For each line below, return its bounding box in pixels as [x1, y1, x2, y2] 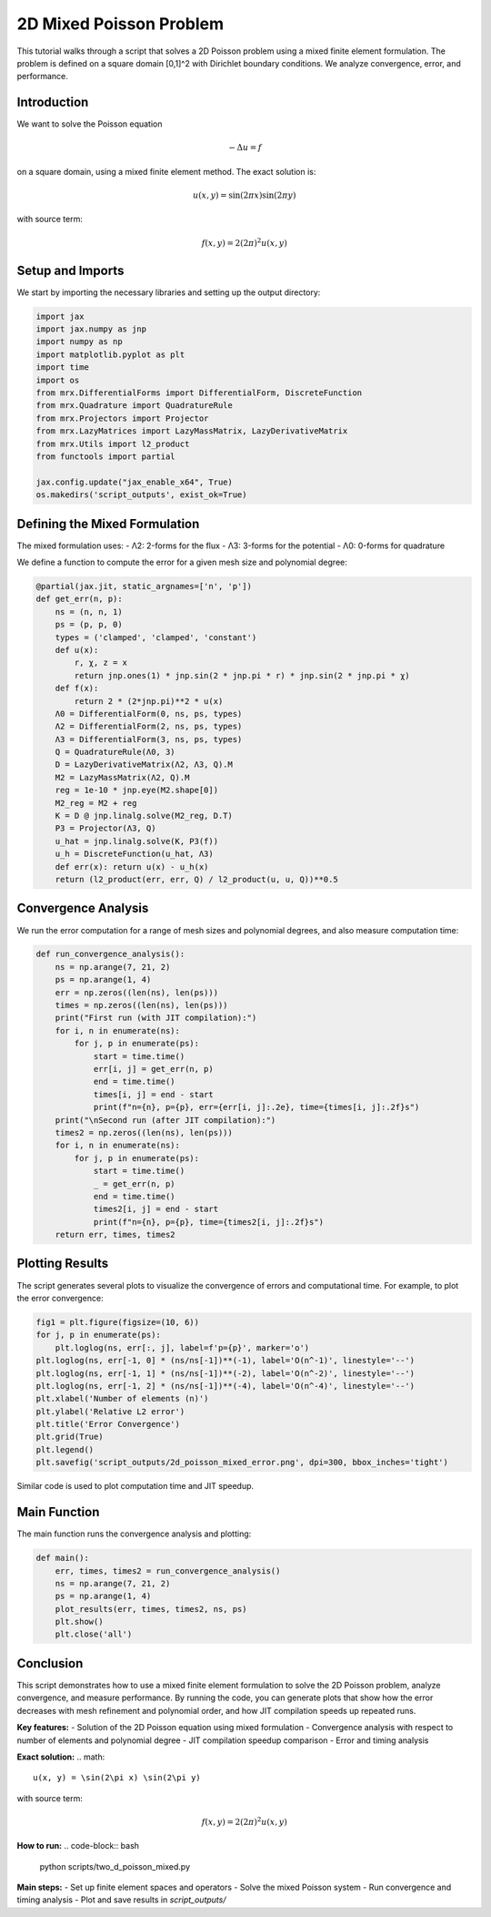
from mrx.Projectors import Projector [35, 413, 209, 423]
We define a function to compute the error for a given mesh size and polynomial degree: [16, 556, 347, 568]
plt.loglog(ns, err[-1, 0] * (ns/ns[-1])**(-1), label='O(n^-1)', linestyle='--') [35, 1355, 416, 1366]
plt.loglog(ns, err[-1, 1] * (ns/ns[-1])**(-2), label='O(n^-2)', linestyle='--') [35, 1368, 416, 1379]
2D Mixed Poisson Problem [16, 14, 225, 34]
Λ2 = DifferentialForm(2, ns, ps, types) [55, 721, 243, 732]
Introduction [16, 95, 89, 110]
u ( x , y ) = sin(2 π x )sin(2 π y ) [192, 190, 296, 200]
